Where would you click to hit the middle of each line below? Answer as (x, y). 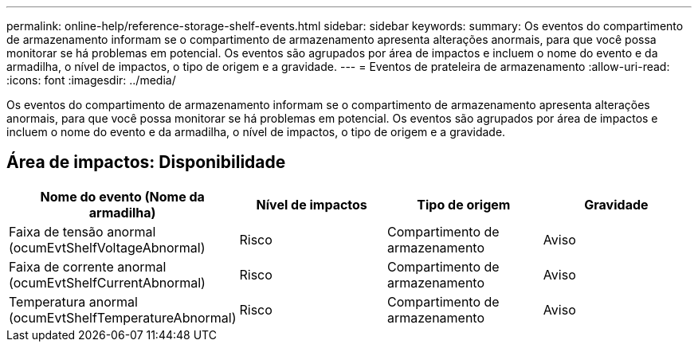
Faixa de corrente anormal (88, 266)
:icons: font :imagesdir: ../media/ (91, 80)
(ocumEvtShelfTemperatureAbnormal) (123, 317)
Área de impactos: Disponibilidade (146, 162)
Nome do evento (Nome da (122, 196)
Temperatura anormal (73, 301)
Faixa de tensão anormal (82, 231)
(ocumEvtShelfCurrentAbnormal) (107, 282)
